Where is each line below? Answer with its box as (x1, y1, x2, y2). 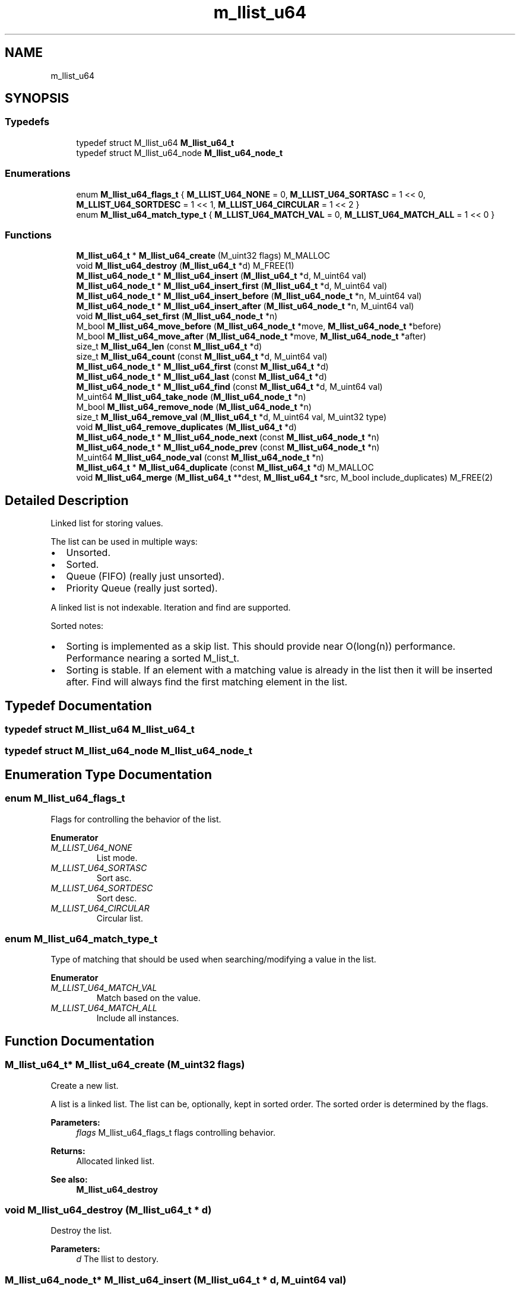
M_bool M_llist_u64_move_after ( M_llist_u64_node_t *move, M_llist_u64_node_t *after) (76, 331, 426, 342)
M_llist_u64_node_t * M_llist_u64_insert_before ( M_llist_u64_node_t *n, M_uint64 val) (76, 291, 422, 301)
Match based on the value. (96, 993, 201, 1003)
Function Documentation (5, 1033, 154, 1048)
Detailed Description (5, 493, 129, 508)
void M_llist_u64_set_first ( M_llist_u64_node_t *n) (76, 311, 278, 322)
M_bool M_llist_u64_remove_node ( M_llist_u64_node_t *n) (76, 402, 312, 412)
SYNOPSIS (5, 91, 69, 106)
